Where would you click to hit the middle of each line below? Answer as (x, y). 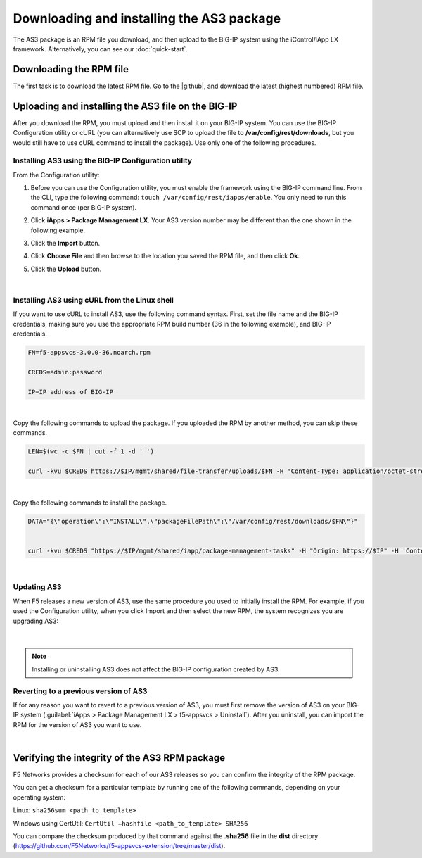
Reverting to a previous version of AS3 (80, 691)
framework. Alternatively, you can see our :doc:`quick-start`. (100, 49)
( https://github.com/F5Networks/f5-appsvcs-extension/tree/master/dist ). (119, 846)
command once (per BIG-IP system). (84, 207)
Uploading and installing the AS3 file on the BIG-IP (125, 106)
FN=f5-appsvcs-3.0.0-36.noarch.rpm (89, 353)
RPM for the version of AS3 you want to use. (77, 724)
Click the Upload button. (66, 269)
